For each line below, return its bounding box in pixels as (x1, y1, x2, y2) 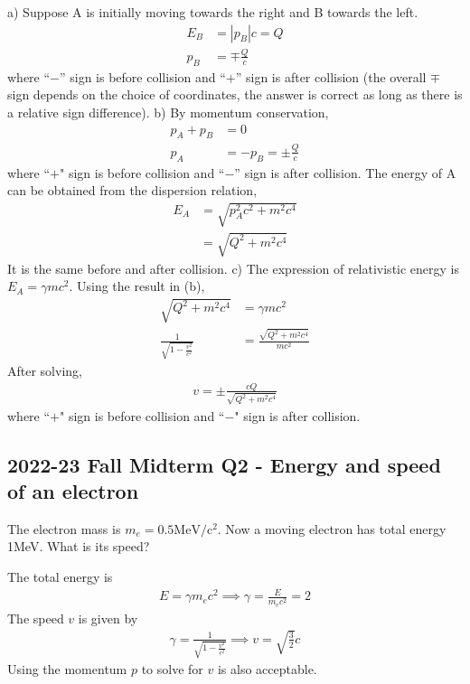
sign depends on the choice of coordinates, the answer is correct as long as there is (7, 85, 463, 104)
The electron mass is (7, 519, 121, 538)
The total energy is (7, 567, 113, 586)
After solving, (7, 361, 82, 380)
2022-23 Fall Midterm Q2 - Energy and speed (7, 450, 441, 478)
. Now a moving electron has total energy (217, 519, 446, 538)
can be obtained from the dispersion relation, (7, 181, 258, 200)
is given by (78, 608, 138, 627)
